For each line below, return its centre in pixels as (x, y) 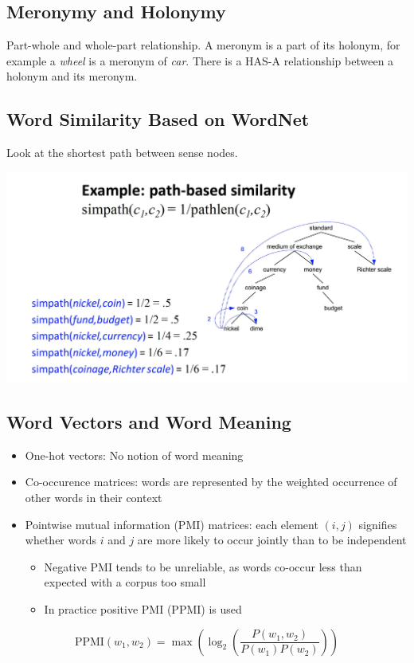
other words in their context (94, 498)
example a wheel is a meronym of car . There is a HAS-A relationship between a (200, 60)
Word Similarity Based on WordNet (158, 119)
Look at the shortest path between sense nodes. (122, 153)
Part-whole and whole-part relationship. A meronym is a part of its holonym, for (203, 45)
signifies (378, 524)
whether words (61, 540)
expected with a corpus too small (125, 582)
